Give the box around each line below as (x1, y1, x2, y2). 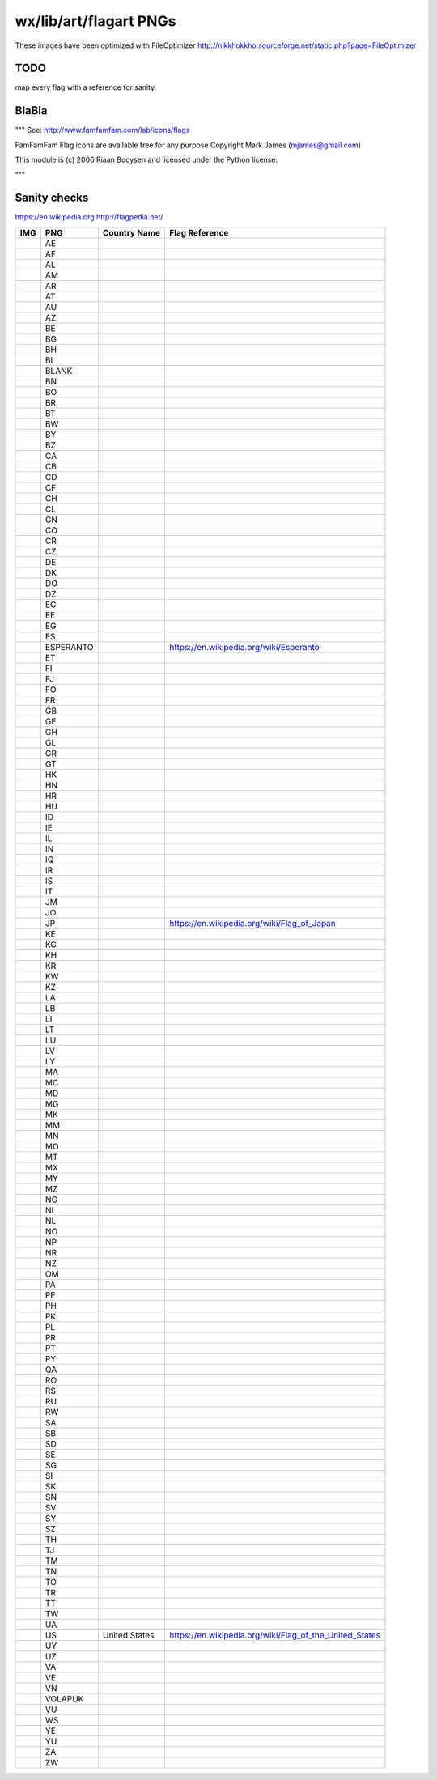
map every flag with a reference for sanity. (15, 83, 157, 92)
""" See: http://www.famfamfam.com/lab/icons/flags (15, 125, 190, 135)
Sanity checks (15, 191, 89, 205)
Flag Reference (168, 227, 229, 238)
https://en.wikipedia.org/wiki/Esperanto (168, 641, 320, 652)
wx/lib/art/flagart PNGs (15, 12, 176, 30)
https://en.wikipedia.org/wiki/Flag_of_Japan (168, 917, 336, 928)
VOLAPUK (45, 1693, 84, 1704)
